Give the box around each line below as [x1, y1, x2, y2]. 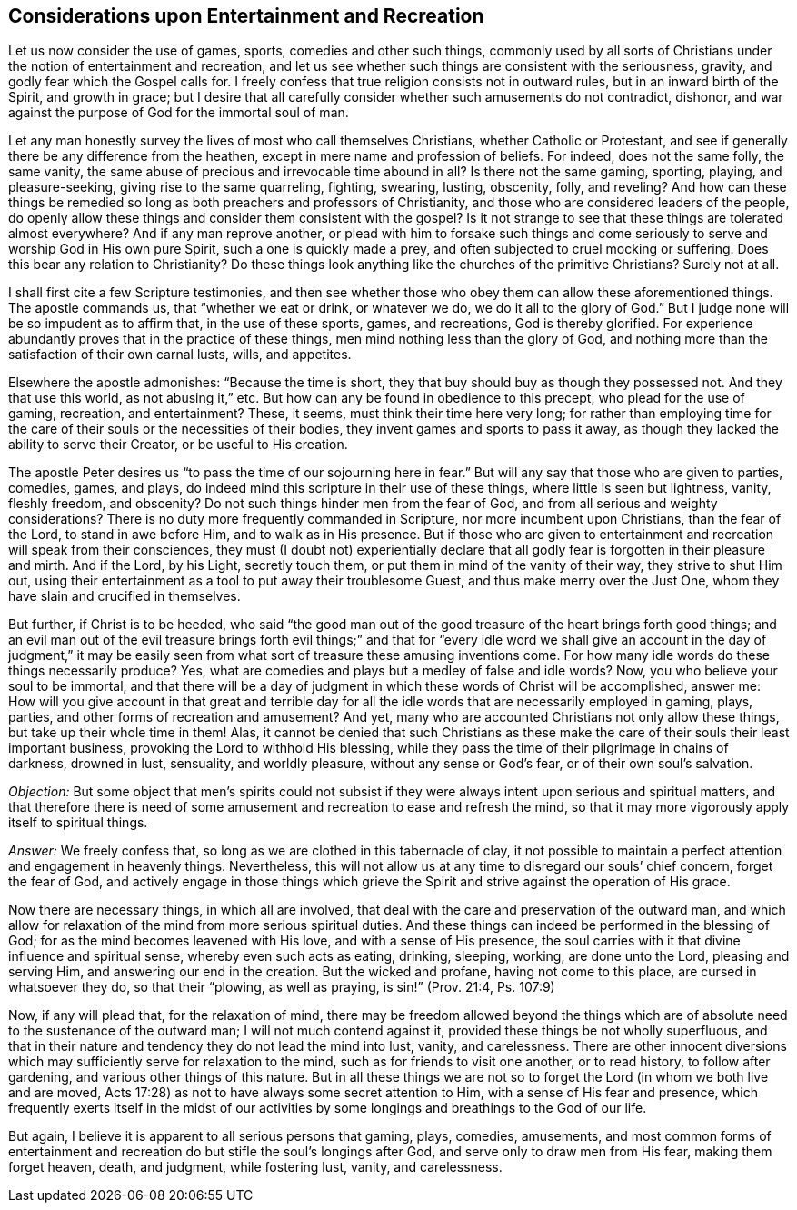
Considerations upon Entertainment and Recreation [8, 5, 484, 27]
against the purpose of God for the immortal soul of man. [8, 105, 349, 121]
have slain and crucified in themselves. [8, 588, 241, 605]
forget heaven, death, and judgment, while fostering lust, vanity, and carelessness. [8, 1159, 503, 1175]
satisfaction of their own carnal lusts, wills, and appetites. [8, 346, 352, 363]
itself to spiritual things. [8, 815, 148, 831]
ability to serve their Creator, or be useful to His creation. [8, 436, 348, 453]
